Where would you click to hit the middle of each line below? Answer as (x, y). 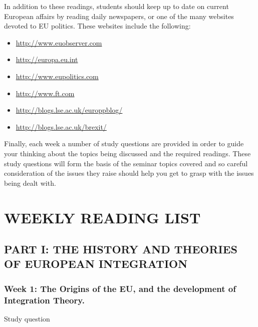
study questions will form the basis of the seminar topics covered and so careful (126, 163)
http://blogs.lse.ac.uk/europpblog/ (69, 110)
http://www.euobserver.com (59, 42)
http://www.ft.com (45, 93)
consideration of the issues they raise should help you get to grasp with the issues (129, 173)
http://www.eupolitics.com (57, 76)
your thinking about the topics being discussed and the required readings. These (127, 153)
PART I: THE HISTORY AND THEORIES (121, 249)
